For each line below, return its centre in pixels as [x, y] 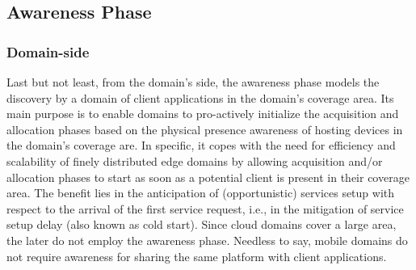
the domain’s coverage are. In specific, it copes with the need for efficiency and [201, 145]
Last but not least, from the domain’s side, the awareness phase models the [193, 82]
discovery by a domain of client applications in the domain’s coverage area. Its [200, 97]
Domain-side [48, 51]
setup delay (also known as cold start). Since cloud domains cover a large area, [202, 224]
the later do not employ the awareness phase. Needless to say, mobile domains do [207, 240]
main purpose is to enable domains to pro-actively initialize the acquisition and [203, 114]
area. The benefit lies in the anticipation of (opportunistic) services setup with [201, 193]
